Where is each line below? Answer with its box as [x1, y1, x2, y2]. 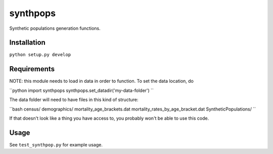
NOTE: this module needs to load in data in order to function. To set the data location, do [9, 78, 194, 84]
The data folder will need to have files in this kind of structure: [9, 96, 139, 103]
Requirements [9, 65, 55, 73]
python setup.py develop [9, 52, 71, 58]
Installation [9, 38, 45, 47]
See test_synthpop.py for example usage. [9, 141, 103, 147]
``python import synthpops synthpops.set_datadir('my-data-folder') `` [9, 87, 154, 93]
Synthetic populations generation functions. [9, 25, 101, 31]
